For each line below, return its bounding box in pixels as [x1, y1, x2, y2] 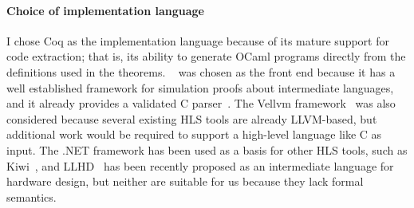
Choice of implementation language [6, 2, 204, 18]
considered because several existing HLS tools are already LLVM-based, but [6, 110, 377, 127]
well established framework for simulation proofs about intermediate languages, [6, 79, 394, 96]
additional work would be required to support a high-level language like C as [6, 126, 382, 143]
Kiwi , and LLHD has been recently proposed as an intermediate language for [6, 157, 394, 174]
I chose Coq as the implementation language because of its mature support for [6, 32, 389, 49]
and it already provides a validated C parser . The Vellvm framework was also [6, 95, 396, 112]
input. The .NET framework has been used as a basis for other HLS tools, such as [6, 141, 408, 158]
